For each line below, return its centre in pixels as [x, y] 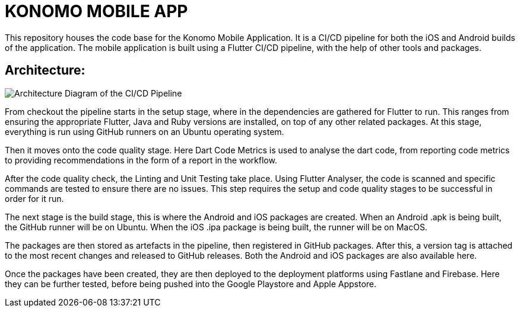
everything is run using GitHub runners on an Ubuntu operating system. [145, 131]
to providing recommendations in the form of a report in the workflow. [141, 160]
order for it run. [34, 198]
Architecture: [45, 70]
